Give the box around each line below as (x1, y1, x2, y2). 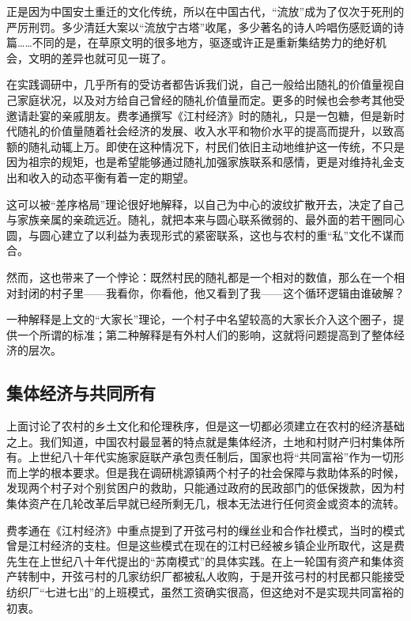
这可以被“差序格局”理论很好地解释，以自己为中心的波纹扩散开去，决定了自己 (6, 195, 405, 212)
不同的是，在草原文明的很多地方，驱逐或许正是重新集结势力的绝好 (32, 34, 375, 51)
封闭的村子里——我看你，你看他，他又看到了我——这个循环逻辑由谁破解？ (17, 284, 405, 301)
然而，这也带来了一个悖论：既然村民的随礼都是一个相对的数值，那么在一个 (6, 268, 394, 285)
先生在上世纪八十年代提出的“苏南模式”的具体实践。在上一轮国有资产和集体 (6, 552, 394, 569)
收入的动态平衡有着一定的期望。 (28, 169, 194, 185)
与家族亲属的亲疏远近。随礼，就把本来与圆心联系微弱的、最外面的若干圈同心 (6, 211, 405, 228)
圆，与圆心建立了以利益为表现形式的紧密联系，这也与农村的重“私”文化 (6, 226, 371, 243)
